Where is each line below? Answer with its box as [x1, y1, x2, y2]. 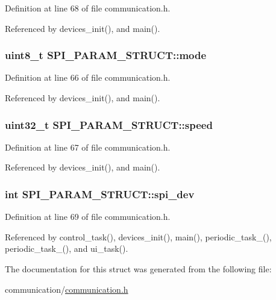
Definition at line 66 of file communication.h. [5, 71, 171, 84]
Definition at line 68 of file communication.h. [5, 2, 171, 14]
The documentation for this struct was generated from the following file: [5, 263, 272, 275]
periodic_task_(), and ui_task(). [5, 242, 128, 255]
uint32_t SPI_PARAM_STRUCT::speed [5, 117, 213, 132]
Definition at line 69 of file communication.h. [5, 210, 171, 223]
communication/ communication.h [5, 283, 128, 295]
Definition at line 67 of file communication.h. [5, 140, 171, 153]
